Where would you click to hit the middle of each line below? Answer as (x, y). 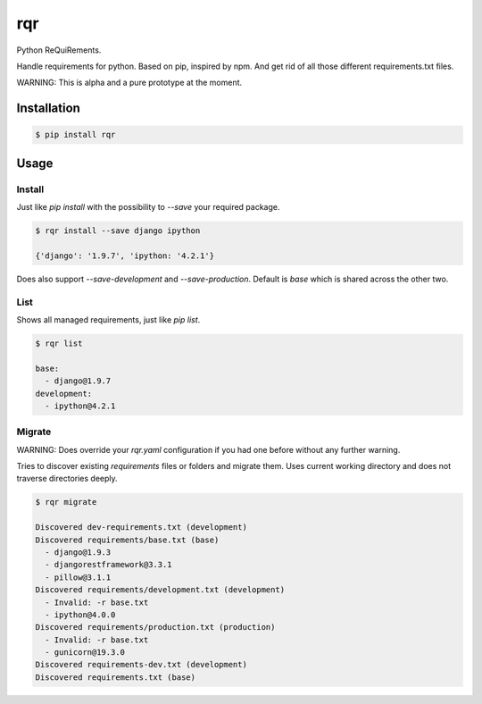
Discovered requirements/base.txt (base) (127, 540)
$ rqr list (59, 343)
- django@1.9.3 (78, 552)
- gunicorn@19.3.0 (85, 653)
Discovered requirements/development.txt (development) (160, 590)
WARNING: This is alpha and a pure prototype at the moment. (129, 83)
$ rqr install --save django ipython (118, 231)
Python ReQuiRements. (59, 50)
